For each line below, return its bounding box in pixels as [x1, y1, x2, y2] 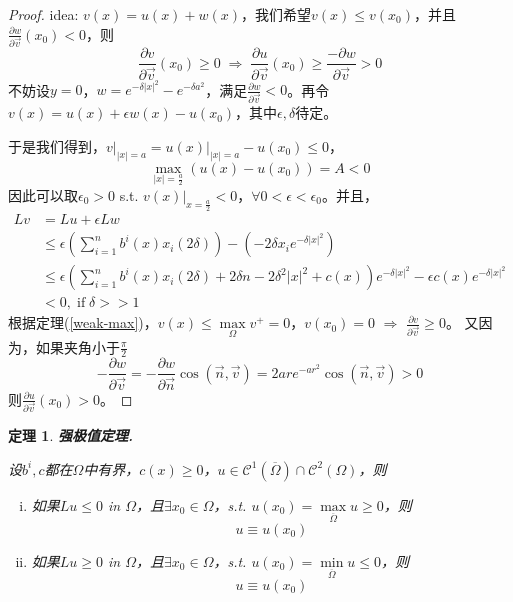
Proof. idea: [8, 4, 79, 24]
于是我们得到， [8, 135, 106, 156]
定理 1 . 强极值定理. [8, 425, 133, 446]
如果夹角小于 [35, 336, 120, 357]
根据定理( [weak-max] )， [8, 312, 158, 333]
